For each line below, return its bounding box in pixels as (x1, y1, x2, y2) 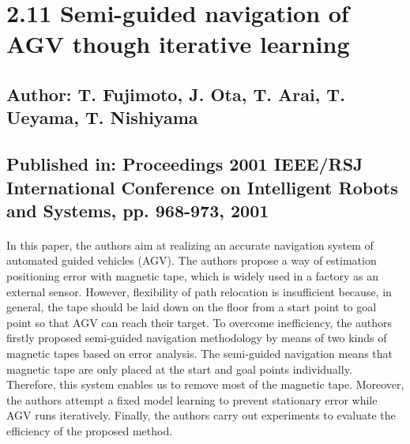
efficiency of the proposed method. (6, 423, 173, 439)
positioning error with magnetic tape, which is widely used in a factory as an (6, 268, 379, 284)
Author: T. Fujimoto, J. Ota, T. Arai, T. (6, 81, 345, 106)
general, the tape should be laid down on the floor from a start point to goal (6, 299, 377, 315)
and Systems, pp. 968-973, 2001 (6, 198, 269, 222)
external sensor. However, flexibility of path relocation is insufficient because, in (6, 283, 392, 299)
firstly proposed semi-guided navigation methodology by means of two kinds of (6, 329, 387, 346)
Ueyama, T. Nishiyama (6, 105, 198, 130)
